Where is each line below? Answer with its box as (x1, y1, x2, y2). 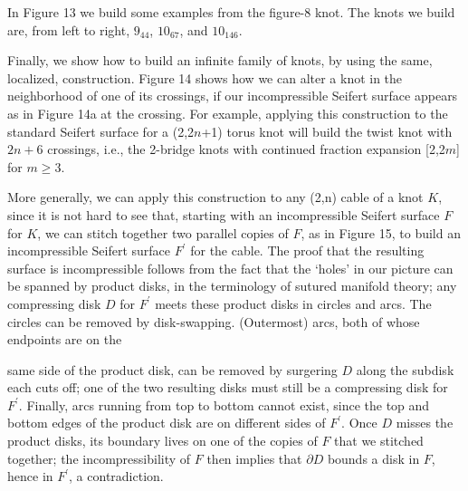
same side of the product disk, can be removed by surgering (7, 360, 338, 379)
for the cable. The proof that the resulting (190, 241, 425, 260)
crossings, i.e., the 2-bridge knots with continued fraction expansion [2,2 (47, 140, 445, 159)
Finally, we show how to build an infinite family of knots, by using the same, (7, 51, 433, 70)
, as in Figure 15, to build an (301, 223, 461, 242)
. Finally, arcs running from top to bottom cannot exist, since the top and (18, 395, 430, 414)
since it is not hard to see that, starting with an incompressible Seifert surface (7, 205, 440, 224)
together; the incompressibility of (7, 448, 191, 467)
